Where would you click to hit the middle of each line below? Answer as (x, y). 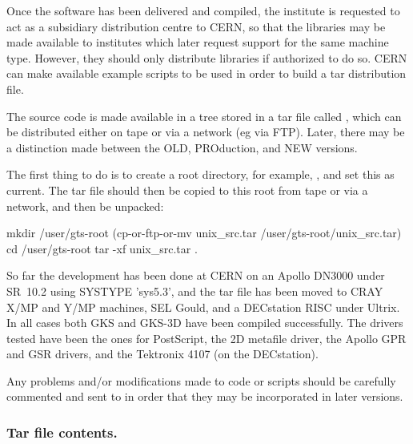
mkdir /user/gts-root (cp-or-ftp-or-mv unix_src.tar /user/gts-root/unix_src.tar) (204, 233)
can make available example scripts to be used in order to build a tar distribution (206, 73)
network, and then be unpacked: (85, 206)
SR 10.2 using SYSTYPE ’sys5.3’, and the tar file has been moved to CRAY (195, 291)
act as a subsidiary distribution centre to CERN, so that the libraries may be (196, 26)
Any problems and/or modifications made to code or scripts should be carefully (201, 380)
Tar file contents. (62, 432)
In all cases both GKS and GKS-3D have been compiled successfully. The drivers (205, 323)
